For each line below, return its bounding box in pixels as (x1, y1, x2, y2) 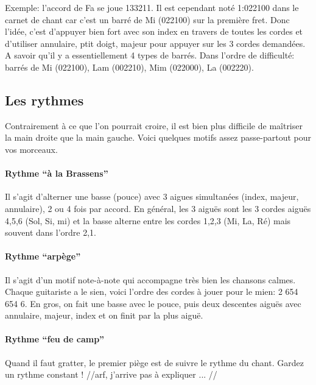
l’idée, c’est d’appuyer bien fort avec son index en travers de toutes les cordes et (5, 25, 303, 38)
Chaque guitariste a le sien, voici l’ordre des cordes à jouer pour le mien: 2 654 (5, 285, 298, 298)
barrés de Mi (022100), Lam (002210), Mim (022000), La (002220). (5, 60, 254, 73)
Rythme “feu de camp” (5, 333, 105, 345)
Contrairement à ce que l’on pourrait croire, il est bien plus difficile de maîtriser (5, 119, 303, 132)
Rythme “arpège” (5, 250, 81, 263)
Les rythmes (5, 90, 84, 109)
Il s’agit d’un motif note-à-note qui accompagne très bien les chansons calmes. (5, 273, 296, 286)
